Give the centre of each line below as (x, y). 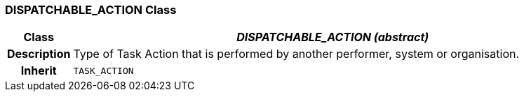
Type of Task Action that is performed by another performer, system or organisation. (296, 54)
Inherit (39, 71)
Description (39, 54)
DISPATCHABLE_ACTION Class (91, 10)
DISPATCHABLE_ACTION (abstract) (333, 37)
